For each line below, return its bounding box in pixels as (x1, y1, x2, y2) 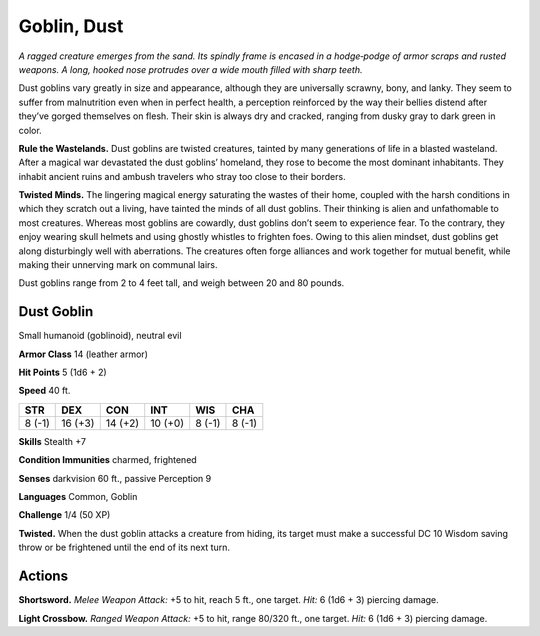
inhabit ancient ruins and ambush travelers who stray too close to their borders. (18, 170, 346, 182)
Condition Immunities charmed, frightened (18, 454, 197, 466)
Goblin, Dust (18, 15, 124, 37)
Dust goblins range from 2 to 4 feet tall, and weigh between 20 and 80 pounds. (18, 277, 345, 289)
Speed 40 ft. (18, 385, 71, 397)
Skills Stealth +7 (18, 435, 87, 447)
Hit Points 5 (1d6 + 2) (18, 366, 107, 379)
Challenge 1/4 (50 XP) (18, 509, 111, 521)
